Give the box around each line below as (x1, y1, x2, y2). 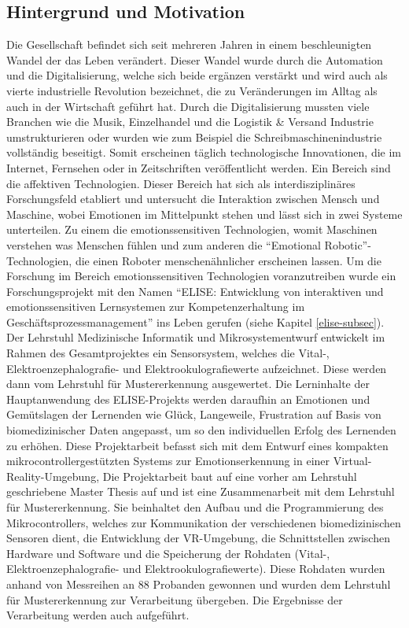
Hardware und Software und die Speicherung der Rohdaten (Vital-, (6, 545, 330, 561)
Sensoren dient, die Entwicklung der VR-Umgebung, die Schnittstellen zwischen (6, 530, 390, 546)
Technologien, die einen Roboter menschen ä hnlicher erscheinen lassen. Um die (6, 252, 381, 268)
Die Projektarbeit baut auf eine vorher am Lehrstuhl (102, 467, 357, 484)
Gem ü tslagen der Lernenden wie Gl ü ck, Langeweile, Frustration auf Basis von (6, 406, 381, 423)
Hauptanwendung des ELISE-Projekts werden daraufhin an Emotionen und (6, 390, 370, 407)
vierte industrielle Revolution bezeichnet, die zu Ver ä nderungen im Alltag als (6, 82, 378, 98)
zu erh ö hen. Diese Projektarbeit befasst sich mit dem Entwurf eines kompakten (6, 437, 389, 453)
